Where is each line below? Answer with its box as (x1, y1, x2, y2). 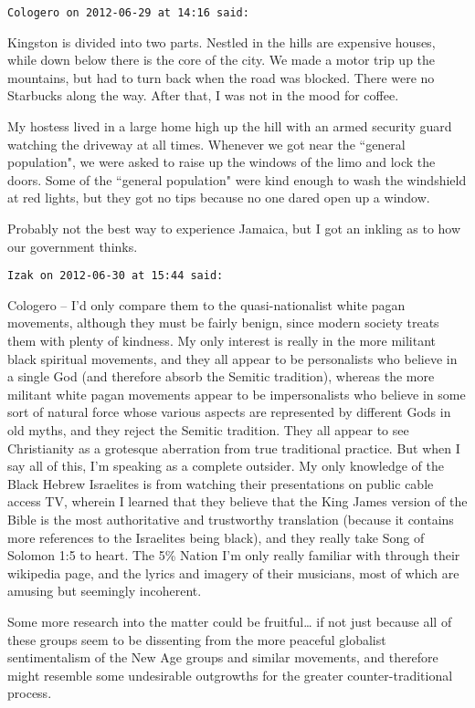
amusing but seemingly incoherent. (7, 581, 202, 600)
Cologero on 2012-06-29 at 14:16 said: (7, 6, 249, 19)
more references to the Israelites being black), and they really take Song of (7, 527, 425, 547)
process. (7, 683, 52, 703)
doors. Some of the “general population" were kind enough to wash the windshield (7, 170, 467, 189)
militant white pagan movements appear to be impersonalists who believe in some (7, 384, 466, 403)
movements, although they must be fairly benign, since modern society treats (7, 313, 439, 332)
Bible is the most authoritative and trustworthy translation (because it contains (7, 509, 454, 528)
